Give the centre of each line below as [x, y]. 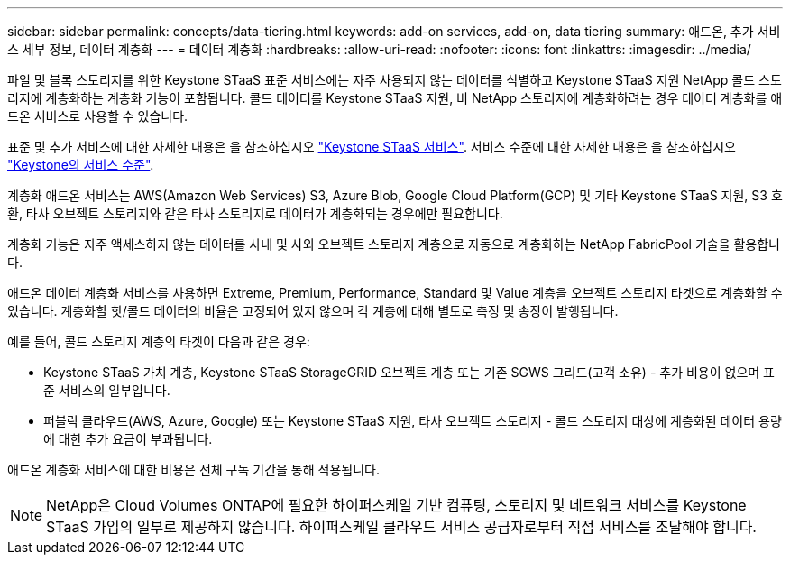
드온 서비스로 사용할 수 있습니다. [98, 116]
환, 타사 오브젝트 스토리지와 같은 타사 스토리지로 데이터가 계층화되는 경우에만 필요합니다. [255, 213]
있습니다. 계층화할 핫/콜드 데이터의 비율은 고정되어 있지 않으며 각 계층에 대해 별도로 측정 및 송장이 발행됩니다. [313, 311]
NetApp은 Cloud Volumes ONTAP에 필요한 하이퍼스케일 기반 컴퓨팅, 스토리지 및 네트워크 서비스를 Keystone [396, 505]
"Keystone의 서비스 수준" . [81, 165]
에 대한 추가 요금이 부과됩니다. [128, 439]
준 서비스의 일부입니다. [107, 390]
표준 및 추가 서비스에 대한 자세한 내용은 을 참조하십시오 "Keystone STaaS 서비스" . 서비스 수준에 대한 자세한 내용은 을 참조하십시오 [372, 147]
